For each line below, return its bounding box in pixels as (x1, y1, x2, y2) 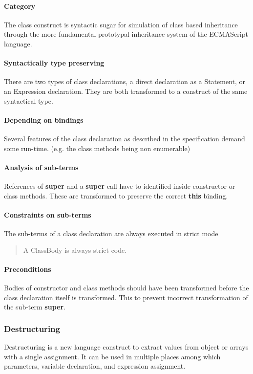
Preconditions (4, 264, 51, 274)
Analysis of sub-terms (4, 162, 79, 172)
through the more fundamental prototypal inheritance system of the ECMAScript (4, 29, 248, 39)
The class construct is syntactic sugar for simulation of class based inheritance (4, 19, 238, 29)
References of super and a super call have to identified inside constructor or (4, 180, 235, 191)
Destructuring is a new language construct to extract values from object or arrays (4, 341, 249, 352)
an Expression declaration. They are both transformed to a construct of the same (4, 86, 248, 96)
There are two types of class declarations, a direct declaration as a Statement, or (4, 76, 246, 87)
